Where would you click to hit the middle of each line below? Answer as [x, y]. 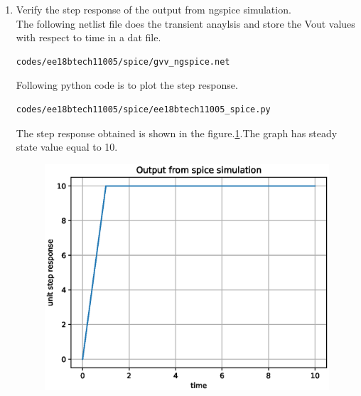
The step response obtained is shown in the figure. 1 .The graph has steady [177, 133]
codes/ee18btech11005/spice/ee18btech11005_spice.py [143, 109]
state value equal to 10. [67, 147]
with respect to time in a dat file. [88, 37]
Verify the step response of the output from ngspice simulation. [153, 9]
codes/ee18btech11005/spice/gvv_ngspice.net [123, 61]
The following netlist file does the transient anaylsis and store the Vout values [185, 23]
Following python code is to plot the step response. [127, 85]
